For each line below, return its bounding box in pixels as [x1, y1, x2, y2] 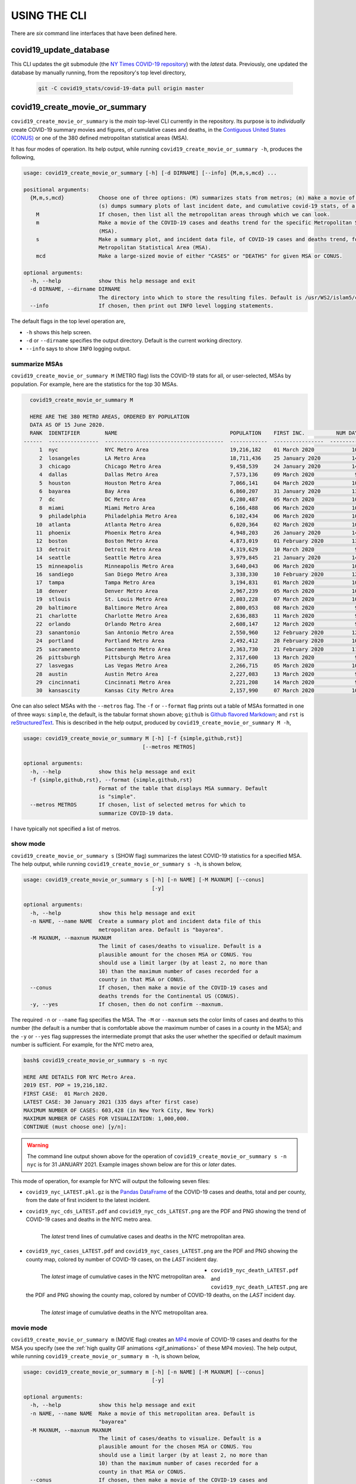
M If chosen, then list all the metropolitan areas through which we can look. [36, 211, 330, 218]
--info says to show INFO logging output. [26, 345, 131, 353]
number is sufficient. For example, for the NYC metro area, [11, 1041, 154, 1048]
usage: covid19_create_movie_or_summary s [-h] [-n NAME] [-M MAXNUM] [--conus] [23, 876, 265, 883]
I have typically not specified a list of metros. [11, 825, 121, 832]
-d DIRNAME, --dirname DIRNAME [30, 286, 121, 293]
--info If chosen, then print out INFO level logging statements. [30, 303, 274, 309]
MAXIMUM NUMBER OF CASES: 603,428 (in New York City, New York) [23, 1107, 215, 1114]
